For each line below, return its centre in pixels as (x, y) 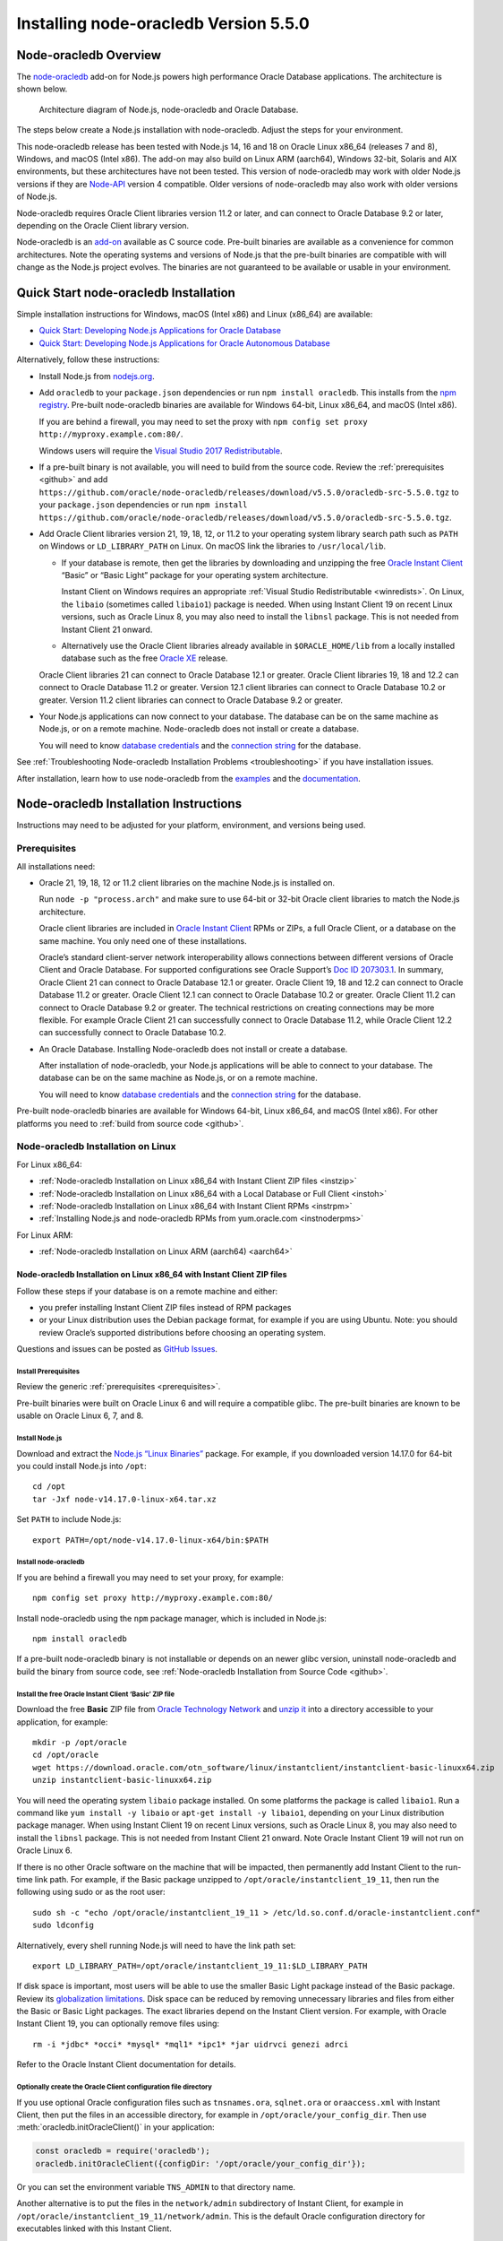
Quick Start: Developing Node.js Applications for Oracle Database (160, 331)
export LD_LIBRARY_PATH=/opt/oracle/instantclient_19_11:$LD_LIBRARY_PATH (200, 1966)
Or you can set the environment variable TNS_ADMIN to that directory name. (156, 2186)
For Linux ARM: (45, 1235)
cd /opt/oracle (66, 1755)
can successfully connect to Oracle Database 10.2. (132, 1033)
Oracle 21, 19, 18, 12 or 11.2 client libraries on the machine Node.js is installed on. (187, 882)
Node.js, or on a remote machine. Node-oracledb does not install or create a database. (199, 729)
